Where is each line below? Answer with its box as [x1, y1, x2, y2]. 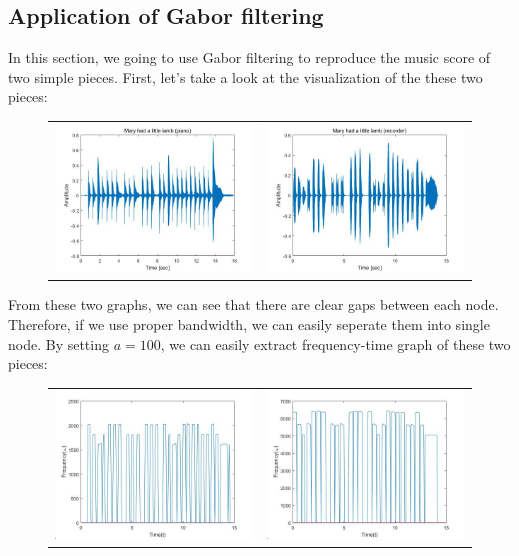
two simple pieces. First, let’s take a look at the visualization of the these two [8, 66, 483, 87]
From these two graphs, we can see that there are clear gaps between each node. [8, 294, 499, 315]
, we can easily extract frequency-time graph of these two [160, 333, 511, 354]
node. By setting [8, 333, 109, 354]
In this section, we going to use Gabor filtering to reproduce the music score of [8, 47, 491, 68]
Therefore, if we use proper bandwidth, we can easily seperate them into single [8, 313, 490, 334]
